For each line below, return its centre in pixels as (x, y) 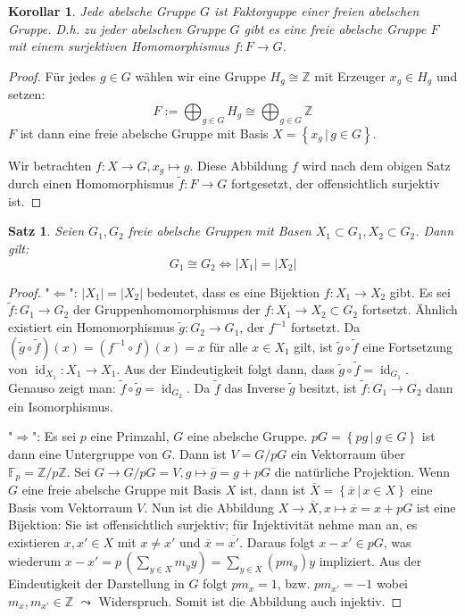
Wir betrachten (50, 165)
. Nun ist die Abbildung (209, 507)
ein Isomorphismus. (61, 406)
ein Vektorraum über (348, 454)
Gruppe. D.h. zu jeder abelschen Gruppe (117, 28)
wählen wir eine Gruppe (200, 75)
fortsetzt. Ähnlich (410, 309)
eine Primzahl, (130, 436)
